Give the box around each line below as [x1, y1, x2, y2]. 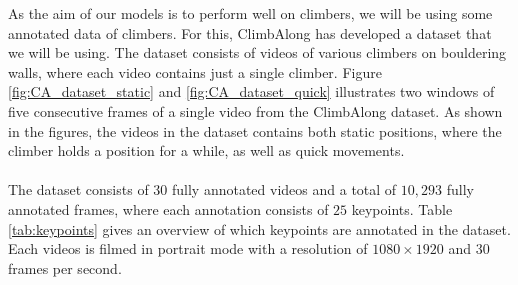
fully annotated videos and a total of [172, 179, 397, 200]
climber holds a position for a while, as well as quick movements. [8, 140, 405, 161]
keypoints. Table [351, 198, 453, 219]
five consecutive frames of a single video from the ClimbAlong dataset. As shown [8, 100, 503, 121]
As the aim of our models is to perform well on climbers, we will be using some [8, 3, 493, 23]
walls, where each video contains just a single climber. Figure [8, 61, 382, 82]
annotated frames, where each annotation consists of [8, 198, 329, 219]
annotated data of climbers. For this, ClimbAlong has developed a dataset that [8, 22, 492, 43]
